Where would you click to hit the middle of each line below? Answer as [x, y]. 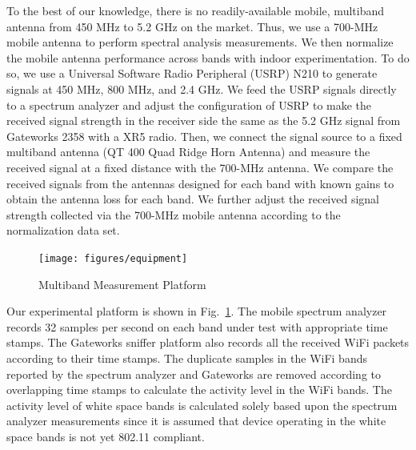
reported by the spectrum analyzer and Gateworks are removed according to [194, 374]
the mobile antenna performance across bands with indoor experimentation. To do [208, 57]
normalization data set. [63, 230]
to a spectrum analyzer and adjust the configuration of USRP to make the [189, 104]
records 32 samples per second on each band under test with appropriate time [197, 326]
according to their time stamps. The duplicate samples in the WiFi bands [187, 358]
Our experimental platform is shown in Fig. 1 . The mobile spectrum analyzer [197, 311]
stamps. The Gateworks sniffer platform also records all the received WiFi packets [208, 342]
